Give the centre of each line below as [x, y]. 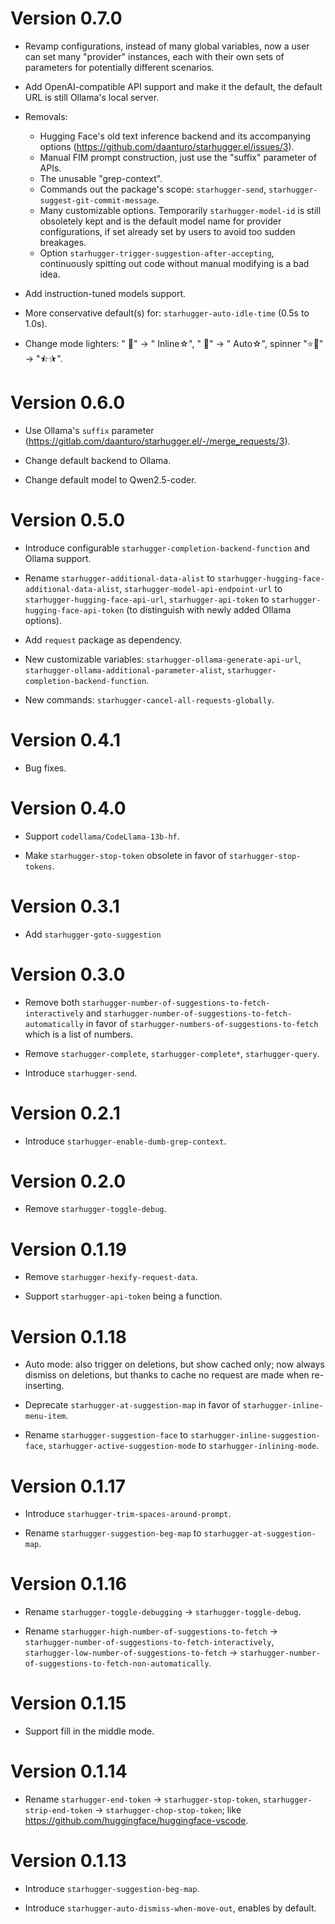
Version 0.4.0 [68, 808]
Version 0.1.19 [68, 1249]
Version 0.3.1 [65, 906]
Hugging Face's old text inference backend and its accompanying [175, 136]
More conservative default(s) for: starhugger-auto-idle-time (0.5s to [167, 313]
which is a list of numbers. [79, 1034]
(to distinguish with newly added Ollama [209, 609]
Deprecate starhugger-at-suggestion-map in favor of [132, 1405]
